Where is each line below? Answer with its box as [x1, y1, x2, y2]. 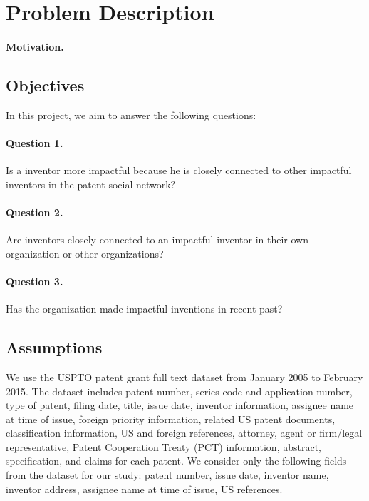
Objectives [6, 74, 85, 96]
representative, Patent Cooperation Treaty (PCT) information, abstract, [6, 439, 321, 454]
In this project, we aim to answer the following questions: [6, 107, 256, 122]
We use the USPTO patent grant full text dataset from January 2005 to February [6, 369, 363, 384]
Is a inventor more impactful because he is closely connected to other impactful [6, 163, 352, 178]
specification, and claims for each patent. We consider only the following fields [6, 453, 347, 468]
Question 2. [6, 204, 63, 219]
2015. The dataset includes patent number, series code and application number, [6, 383, 353, 398]
